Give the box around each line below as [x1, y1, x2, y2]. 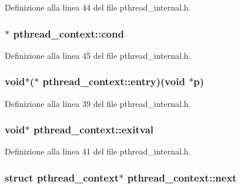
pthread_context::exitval [33, 122, 154, 137]
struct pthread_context [5, 170, 119, 184]
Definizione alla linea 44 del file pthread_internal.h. [5, 1, 191, 13]
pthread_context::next [127, 170, 237, 184]
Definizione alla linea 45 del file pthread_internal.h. [5, 49, 191, 61]
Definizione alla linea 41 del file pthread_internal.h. [5, 145, 191, 157]
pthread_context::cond [13, 26, 124, 41]
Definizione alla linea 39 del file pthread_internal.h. [5, 97, 191, 109]
